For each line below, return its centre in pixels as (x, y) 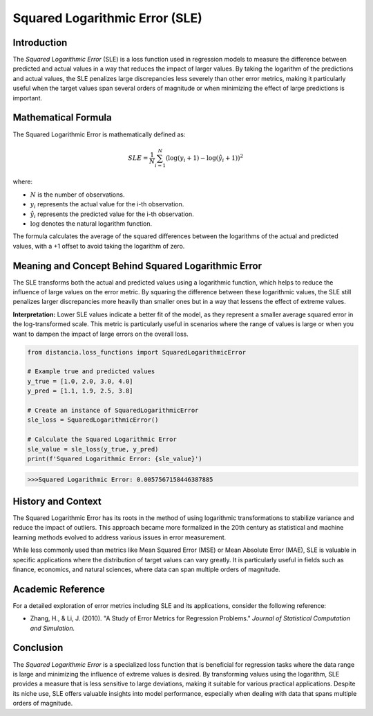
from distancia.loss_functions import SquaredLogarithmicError (137, 352)
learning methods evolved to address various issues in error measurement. (119, 537)
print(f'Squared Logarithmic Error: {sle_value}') (115, 458)
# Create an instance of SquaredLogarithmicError (113, 410)
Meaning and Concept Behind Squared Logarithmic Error (137, 266)
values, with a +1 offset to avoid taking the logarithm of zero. (99, 246)
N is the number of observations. (77, 195)
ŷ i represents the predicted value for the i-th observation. (112, 215)
